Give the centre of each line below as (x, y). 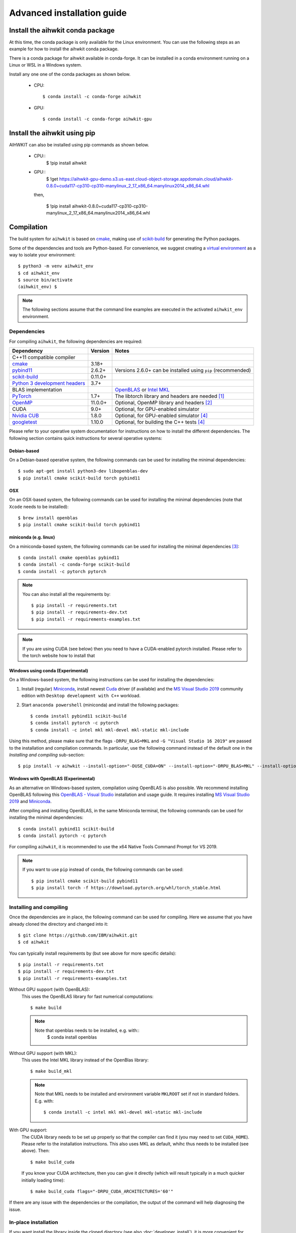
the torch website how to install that (59, 655)
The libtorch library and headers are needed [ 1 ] (169, 396)
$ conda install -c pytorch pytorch (62, 571)
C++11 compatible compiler (44, 358)
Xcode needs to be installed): (39, 507)
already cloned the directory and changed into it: (59, 924)
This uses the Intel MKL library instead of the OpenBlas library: (85, 1060)
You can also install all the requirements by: (67, 594)
